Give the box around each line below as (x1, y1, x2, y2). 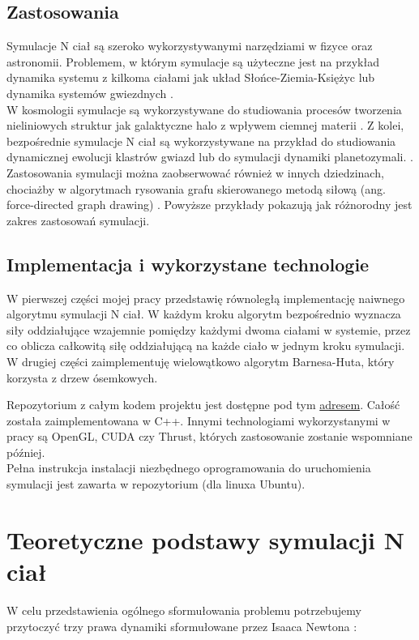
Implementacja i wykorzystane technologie (6, 251, 370, 276)
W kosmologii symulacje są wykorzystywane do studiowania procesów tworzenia (6, 100, 402, 117)
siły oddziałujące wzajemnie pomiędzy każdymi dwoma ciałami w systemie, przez (6, 321, 411, 338)
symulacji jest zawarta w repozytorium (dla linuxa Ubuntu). (6, 476, 306, 493)
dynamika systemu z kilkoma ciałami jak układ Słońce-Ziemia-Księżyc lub (6, 69, 375, 86)
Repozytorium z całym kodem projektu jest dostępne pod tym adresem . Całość (6, 396, 400, 413)
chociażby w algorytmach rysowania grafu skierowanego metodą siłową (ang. (6, 180, 386, 197)
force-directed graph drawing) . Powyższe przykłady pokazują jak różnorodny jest (6, 196, 413, 213)
